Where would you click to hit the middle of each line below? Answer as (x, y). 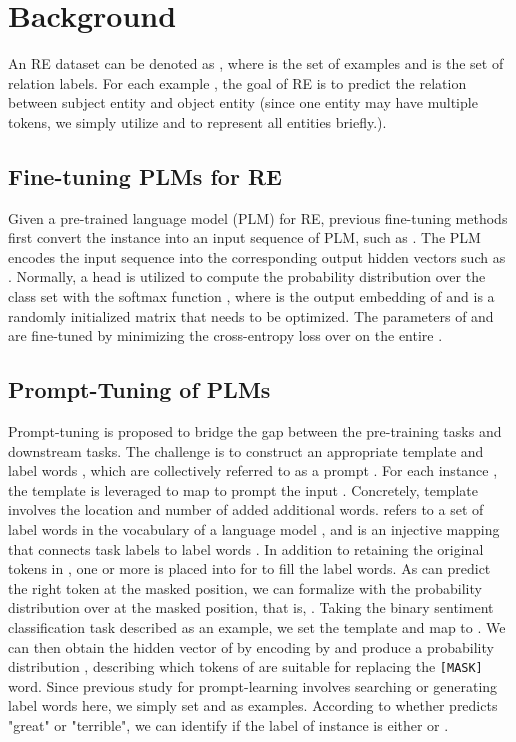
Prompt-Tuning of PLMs (139, 389)
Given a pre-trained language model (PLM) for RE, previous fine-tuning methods (258, 217)
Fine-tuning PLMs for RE (145, 175)
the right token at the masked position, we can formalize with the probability (245, 587)
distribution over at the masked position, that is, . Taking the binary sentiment (251, 607)
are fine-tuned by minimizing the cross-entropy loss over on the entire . (225, 335)
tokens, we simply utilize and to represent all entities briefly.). (197, 121)
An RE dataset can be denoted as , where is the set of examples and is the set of (256, 63)
